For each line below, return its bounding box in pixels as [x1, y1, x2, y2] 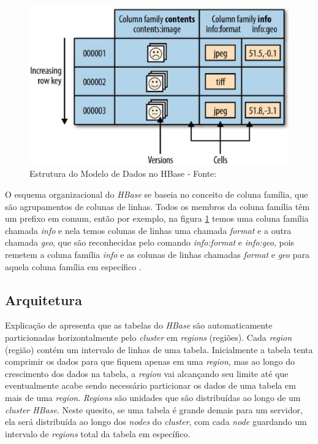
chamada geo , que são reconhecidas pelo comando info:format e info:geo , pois [5, 236, 295, 249]
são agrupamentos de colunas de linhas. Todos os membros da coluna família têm [5, 200, 310, 212]
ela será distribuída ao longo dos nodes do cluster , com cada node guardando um [5, 415, 307, 428]
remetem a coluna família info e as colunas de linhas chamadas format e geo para [5, 248, 309, 261]
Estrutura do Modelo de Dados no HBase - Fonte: [29, 167, 217, 180]
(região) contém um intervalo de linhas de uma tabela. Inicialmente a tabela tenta [5, 343, 313, 356]
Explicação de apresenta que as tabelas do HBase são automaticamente [5, 319, 273, 332]
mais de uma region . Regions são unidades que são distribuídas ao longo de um [5, 391, 301, 403]
